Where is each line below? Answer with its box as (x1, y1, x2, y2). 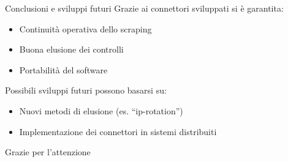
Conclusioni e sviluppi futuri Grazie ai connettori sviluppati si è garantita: (5, 2, 284, 14)
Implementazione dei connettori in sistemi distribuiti (19, 125, 217, 138)
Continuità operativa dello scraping (19, 22, 152, 35)
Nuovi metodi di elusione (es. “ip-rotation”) (19, 104, 183, 117)
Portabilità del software (19, 63, 108, 76)
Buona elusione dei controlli (19, 43, 124, 56)
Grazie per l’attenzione (5, 145, 91, 158)
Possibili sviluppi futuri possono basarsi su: (5, 84, 167, 97)
